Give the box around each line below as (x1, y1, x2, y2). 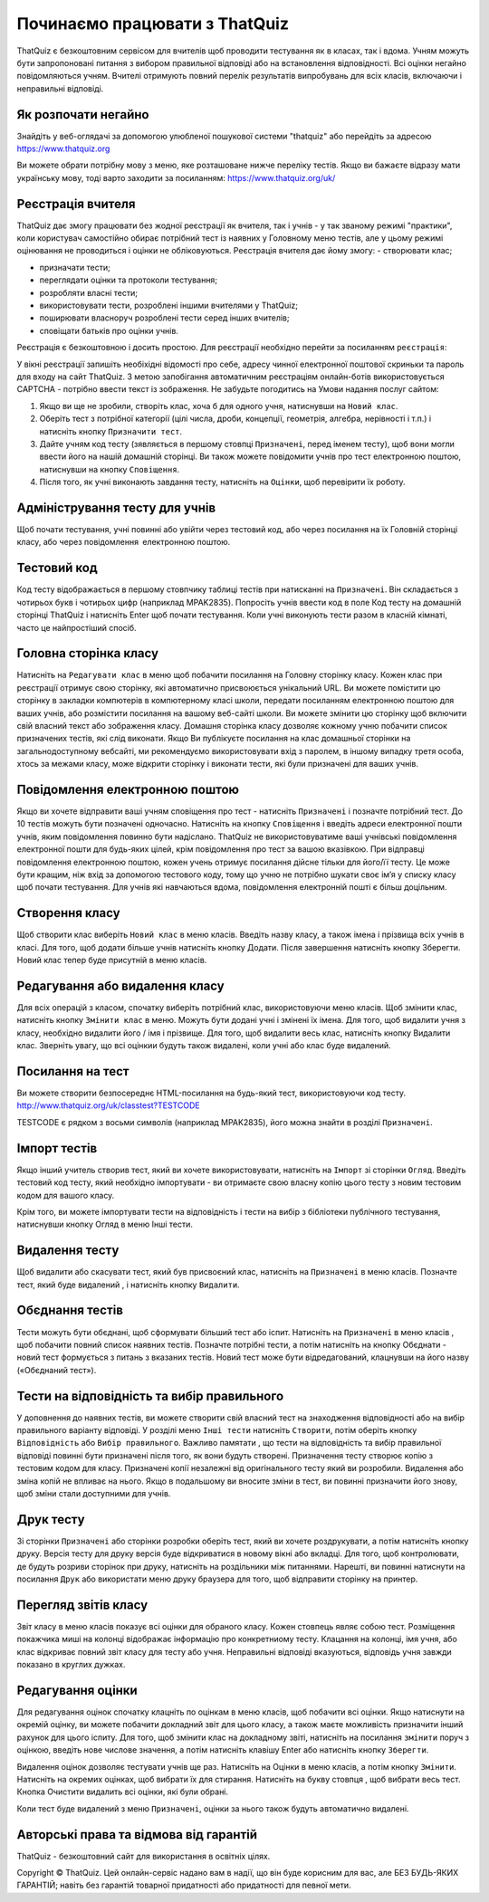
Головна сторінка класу (16, 645, 158, 661)
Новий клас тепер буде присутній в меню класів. (16, 955, 207, 966)
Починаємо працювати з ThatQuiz (16, 14, 290, 33)
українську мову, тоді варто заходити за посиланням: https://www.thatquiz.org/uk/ (16, 172, 336, 183)
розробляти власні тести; (39, 287, 139, 298)
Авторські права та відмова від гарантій (16, 1827, 258, 1842)
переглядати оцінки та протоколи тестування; (39, 274, 217, 285)
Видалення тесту (16, 1243, 120, 1258)
